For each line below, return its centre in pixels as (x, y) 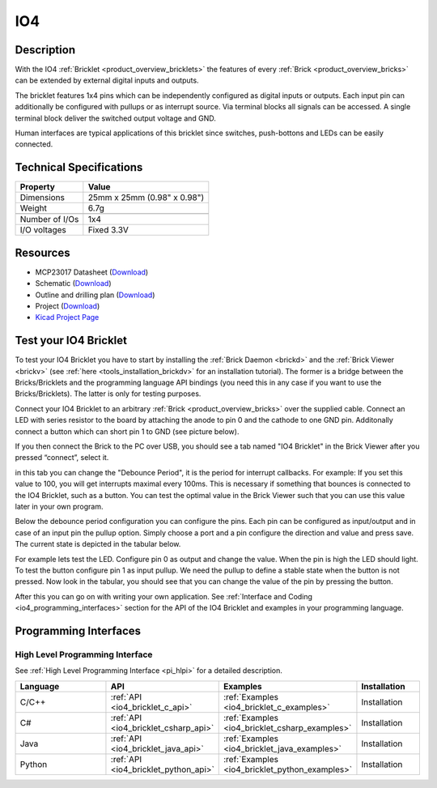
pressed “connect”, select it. (62, 458)
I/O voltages (43, 230)
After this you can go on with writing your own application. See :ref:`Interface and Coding (164, 596)
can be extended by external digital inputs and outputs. (107, 80)
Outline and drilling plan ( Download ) (95, 295)
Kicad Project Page (67, 317)
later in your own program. (59, 506)
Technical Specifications (79, 167)
